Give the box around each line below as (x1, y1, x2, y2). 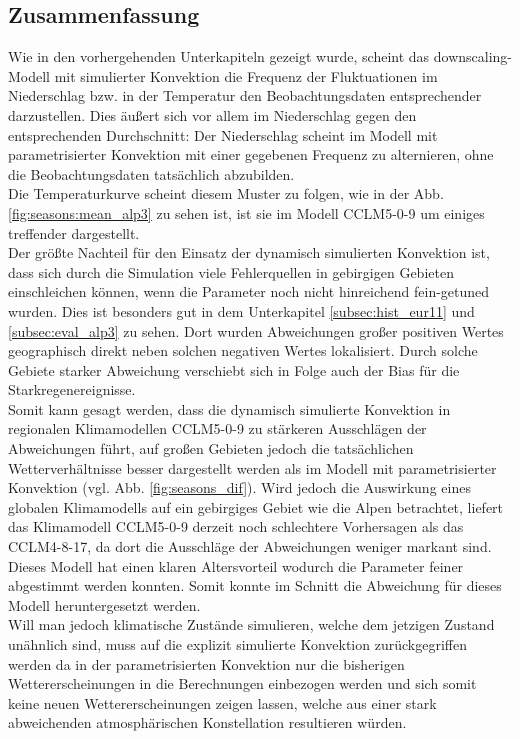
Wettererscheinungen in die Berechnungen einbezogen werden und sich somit (8, 673, 477, 694)
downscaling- (433, 46, 512, 67)
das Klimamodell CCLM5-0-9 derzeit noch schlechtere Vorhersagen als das (8, 516, 464, 537)
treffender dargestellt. (8, 222, 140, 243)
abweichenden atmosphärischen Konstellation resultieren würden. (8, 712, 407, 733)
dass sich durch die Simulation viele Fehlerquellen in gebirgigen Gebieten (8, 261, 454, 282)
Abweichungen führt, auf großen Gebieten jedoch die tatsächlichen (8, 438, 414, 459)
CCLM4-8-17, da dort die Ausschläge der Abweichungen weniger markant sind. (8, 536, 492, 557)
